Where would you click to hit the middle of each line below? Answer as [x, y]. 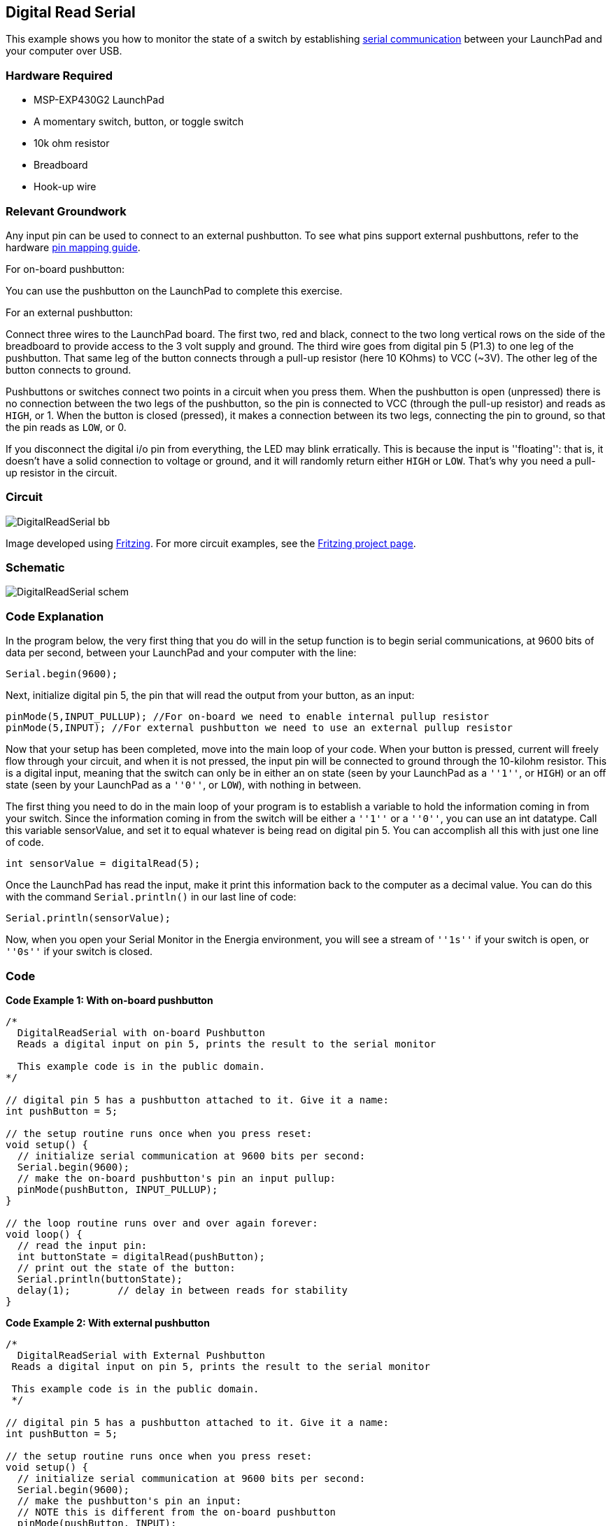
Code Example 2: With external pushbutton [108, 1322]
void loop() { [44, 1234]
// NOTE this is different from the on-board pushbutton [177, 1512]
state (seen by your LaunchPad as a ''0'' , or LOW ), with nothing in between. [184, 785]
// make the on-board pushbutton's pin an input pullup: [177, 1178]
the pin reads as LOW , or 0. [66, 427]
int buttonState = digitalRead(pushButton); [141, 1256]
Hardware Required [59, 75]
